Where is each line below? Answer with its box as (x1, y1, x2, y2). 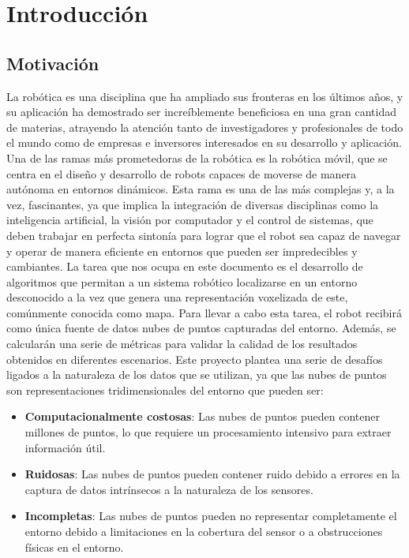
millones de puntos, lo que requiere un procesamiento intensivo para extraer (24, 424, 392, 440)
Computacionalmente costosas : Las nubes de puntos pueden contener (24, 408, 380, 425)
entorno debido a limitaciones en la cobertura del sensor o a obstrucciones (24, 523, 383, 540)
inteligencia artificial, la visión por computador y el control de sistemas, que (6, 212, 373, 228)
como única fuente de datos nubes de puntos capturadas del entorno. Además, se (6, 320, 396, 336)
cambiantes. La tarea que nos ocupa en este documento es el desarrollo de (6, 258, 363, 275)
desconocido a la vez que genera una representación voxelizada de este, (6, 289, 348, 305)
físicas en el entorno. (24, 538, 124, 555)
